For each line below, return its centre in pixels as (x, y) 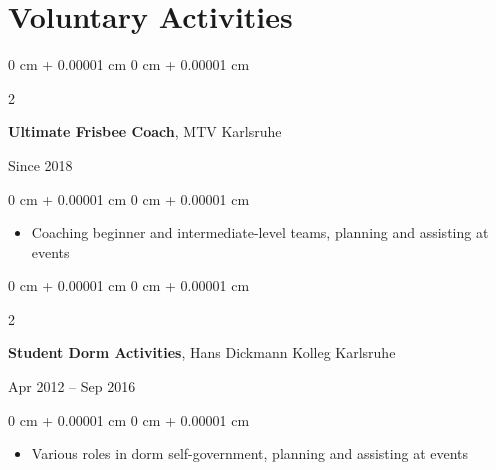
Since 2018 (40, 164)
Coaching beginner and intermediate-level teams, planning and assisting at (260, 232)
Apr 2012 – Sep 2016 (72, 386)
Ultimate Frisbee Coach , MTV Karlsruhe (145, 131)
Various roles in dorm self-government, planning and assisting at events (250, 453)
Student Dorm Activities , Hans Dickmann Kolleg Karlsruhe (202, 352)
